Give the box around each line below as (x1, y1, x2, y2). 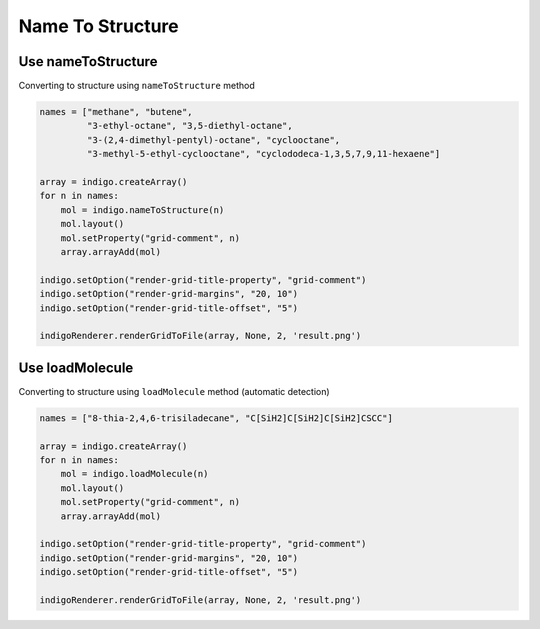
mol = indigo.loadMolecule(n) (60, 468, 209, 480)
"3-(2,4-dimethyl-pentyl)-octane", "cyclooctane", (86, 134, 341, 145)
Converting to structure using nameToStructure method (18, 80, 255, 92)
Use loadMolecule (18, 359, 134, 376)
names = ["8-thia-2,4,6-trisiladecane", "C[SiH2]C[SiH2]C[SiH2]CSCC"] (39, 412, 394, 424)
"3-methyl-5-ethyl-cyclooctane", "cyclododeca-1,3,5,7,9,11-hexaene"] (86, 148, 441, 160)
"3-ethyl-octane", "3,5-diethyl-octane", (86, 120, 294, 132)
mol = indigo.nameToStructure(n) (60, 204, 225, 215)
